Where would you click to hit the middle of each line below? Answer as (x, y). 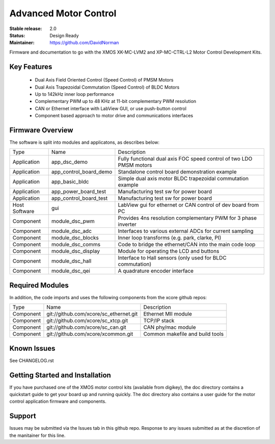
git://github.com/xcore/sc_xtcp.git (87, 321)
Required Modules (39, 285)
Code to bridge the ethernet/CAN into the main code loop (187, 245)
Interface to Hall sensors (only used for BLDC (172, 258)
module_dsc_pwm (73, 221)
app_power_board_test (79, 192)
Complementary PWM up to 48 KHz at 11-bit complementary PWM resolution (116, 101)
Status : (17, 35)
